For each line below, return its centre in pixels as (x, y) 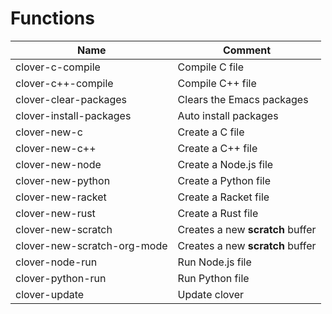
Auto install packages (228, 115)
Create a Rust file (218, 213)
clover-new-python (63, 180)
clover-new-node (58, 164)
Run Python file (213, 278)
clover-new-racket (61, 197)
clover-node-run (56, 262)
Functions (52, 18)
